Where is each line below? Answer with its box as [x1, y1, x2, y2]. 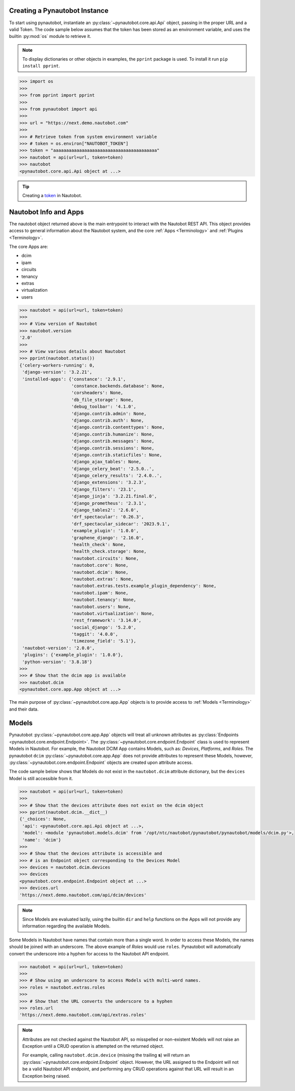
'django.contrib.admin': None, [71, 410, 147, 416]
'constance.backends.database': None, [71, 383, 165, 389]
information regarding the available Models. [22, 923, 111, 929]
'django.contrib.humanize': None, [71, 431, 154, 437]
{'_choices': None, [19, 816, 66, 822]
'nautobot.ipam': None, [71, 590, 129, 596]
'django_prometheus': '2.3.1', [71, 500, 147, 506]
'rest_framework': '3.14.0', [71, 617, 142, 623]
